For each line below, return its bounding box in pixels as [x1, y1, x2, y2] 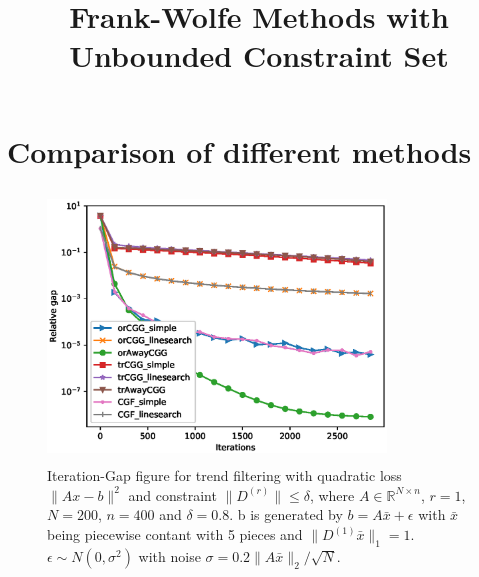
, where [309, 484, 355, 505]
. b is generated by [229, 504, 343, 525]
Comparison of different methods [7, 130, 472, 171]
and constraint [128, 484, 217, 505]
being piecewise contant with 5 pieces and [47, 524, 303, 544]
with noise [138, 545, 201, 566]
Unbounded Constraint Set [69, 35, 449, 76]
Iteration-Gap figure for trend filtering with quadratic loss [47, 465, 402, 486]
